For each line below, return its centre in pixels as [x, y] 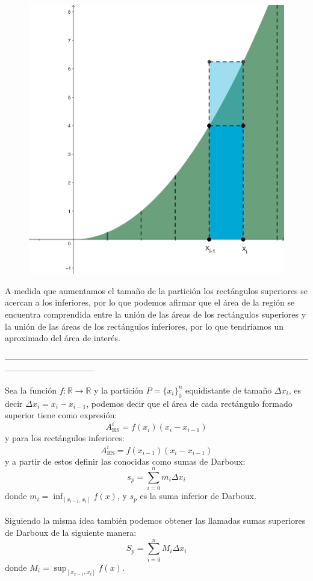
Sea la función [31, 390]
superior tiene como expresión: [61, 415]
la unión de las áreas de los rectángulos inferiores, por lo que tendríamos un [144, 326]
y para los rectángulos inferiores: [65, 438]
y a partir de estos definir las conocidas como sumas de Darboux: [125, 461]
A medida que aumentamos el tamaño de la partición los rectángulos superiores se [156, 290]
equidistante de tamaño [228, 390]
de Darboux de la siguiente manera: [71, 532]
